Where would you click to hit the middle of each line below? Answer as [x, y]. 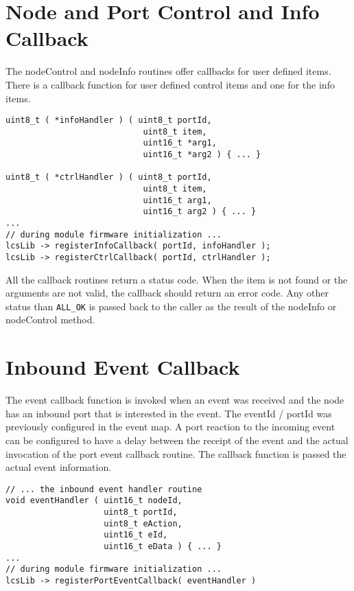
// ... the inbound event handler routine [104, 489]
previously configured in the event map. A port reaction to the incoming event [170, 427]
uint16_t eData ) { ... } [163, 547]
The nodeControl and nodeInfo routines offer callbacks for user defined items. [168, 71]
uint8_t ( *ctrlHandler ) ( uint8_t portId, [109, 177]
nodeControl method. [50, 320]
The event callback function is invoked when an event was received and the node [175, 400]
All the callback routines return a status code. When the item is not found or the [177, 279]
